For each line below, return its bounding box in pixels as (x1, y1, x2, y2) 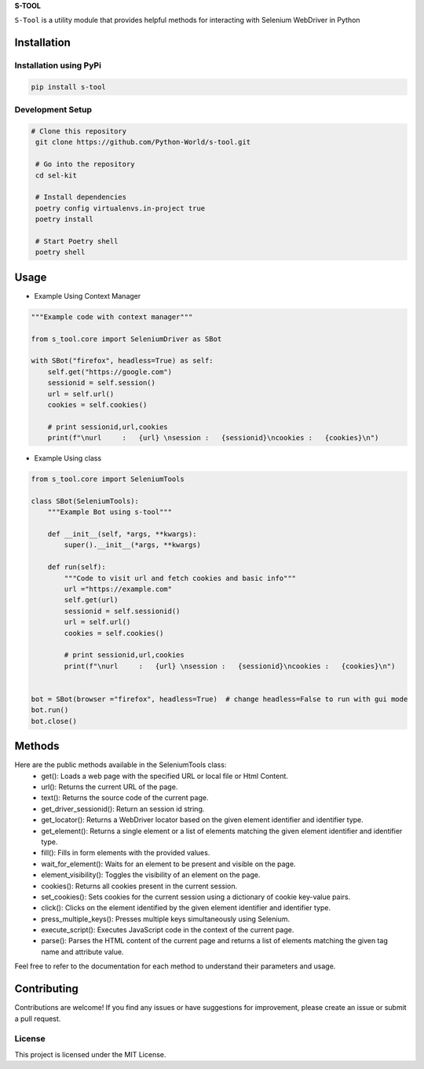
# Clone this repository (31, 127, 127, 136)
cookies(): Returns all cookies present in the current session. (41, 881, 238, 891)
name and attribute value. (41, 947, 124, 957)
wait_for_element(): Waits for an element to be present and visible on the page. (41, 859, 296, 869)
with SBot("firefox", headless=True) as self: (31, 356, 214, 366)
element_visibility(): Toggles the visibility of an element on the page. (41, 870, 261, 880)
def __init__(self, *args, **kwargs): (47, 530, 197, 538)
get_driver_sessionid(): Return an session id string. (41, 804, 205, 814)
